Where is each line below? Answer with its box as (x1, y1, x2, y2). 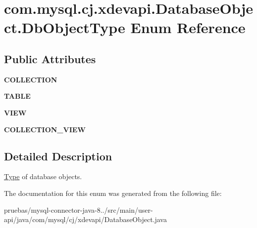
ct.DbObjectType (4, 17, 125, 38)
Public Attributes (4, 51, 96, 66)
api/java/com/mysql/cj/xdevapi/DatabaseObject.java (4, 214, 167, 225)
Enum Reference (130, 17, 246, 38)
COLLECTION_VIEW (4, 124, 86, 134)
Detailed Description (4, 148, 112, 163)
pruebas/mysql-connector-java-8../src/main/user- (4, 204, 153, 215)
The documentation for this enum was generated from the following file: (4, 188, 222, 198)
